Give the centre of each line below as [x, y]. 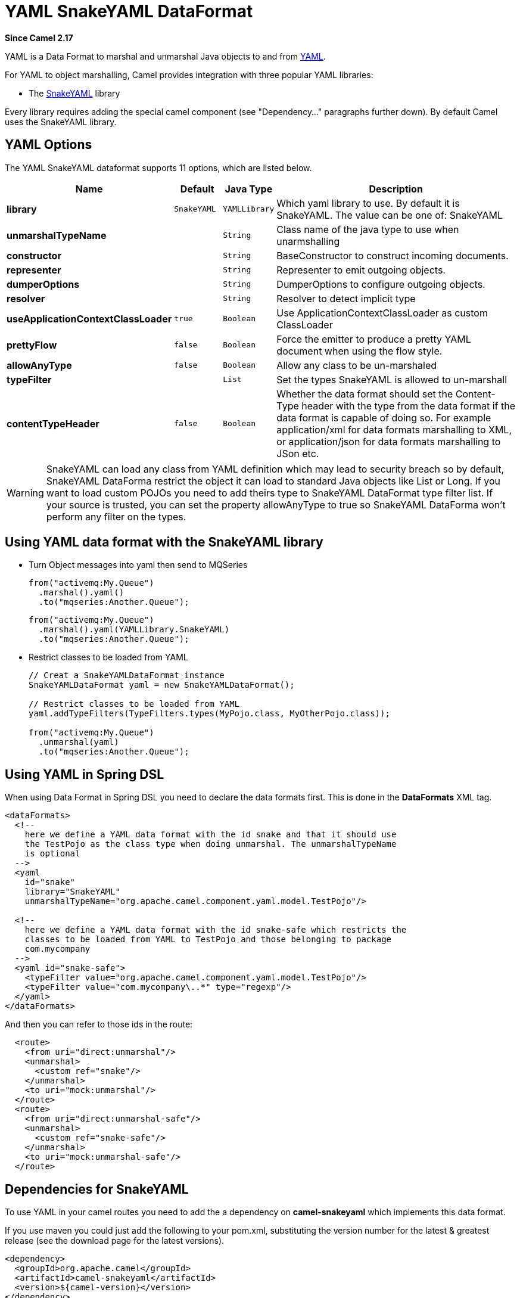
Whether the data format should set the [365, 394]
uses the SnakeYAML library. [61, 122]
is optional [52, 854]
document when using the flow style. [359, 351]
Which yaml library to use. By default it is [368, 203]
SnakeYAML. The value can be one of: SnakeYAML [390, 215]
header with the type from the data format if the [408, 406]
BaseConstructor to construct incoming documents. [393, 255]
